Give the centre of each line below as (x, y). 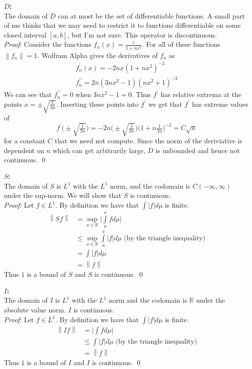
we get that (165, 104)
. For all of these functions (181, 44)
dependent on (24, 150)
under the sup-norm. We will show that (63, 195)
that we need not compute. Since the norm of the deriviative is (148, 141)
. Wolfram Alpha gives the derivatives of (97, 55)
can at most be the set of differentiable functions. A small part (151, 15)
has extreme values (220, 104)
